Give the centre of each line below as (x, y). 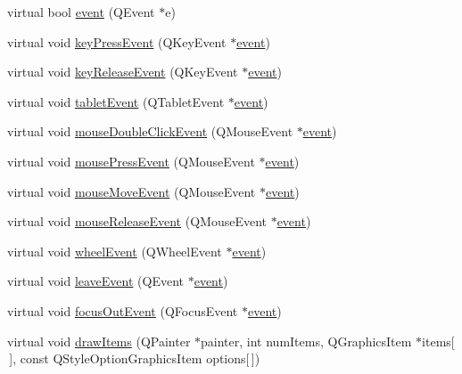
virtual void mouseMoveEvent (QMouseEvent (132, 191)
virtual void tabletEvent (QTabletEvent (116, 101)
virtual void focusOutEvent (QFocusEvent (123, 310)
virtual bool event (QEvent (81, 12)
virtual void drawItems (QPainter (99, 341)
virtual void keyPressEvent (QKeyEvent (117, 41)
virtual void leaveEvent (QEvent (96, 281)
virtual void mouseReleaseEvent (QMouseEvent (137, 221)
